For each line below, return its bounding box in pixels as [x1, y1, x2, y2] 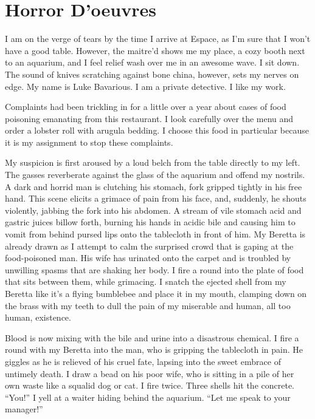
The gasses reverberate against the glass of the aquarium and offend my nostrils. [5, 168, 305, 181]
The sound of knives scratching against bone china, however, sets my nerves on [5, 67, 299, 80]
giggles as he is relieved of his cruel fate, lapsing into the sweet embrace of [5, 355, 281, 367]
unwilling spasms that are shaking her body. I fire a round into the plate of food [5, 263, 304, 276]
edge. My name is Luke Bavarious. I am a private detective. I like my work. [5, 80, 286, 92]
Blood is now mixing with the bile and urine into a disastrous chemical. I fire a [5, 331, 299, 344]
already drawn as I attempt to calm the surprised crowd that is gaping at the [5, 239, 294, 252]
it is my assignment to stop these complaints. [5, 135, 173, 148]
